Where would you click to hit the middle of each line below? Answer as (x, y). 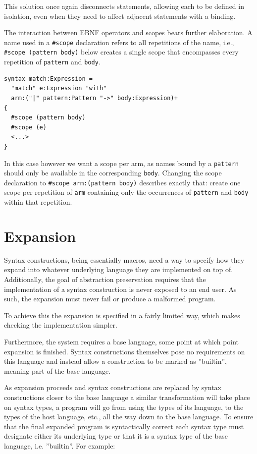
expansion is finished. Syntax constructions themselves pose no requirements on (125, 351)
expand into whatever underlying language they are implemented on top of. (119, 269)
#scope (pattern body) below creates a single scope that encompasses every (121, 52)
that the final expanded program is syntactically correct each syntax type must (124, 426)
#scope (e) (29, 127)
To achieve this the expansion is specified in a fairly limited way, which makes (122, 315)
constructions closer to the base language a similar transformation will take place (127, 397)
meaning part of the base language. (57, 370)
